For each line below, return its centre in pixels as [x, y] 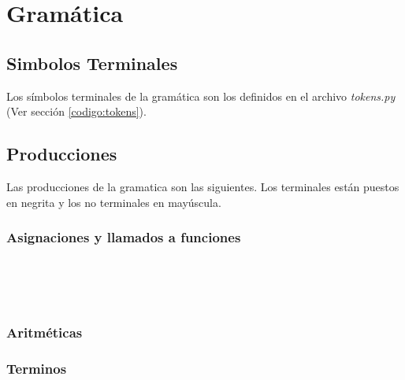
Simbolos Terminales [92, 63]
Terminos [37, 368]
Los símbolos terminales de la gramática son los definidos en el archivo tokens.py [201, 96]
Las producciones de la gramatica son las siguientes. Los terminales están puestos [203, 186]
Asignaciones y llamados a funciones [124, 237]
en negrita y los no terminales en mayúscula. [114, 202]
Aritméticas [45, 332]
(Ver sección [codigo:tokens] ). [76, 111]
